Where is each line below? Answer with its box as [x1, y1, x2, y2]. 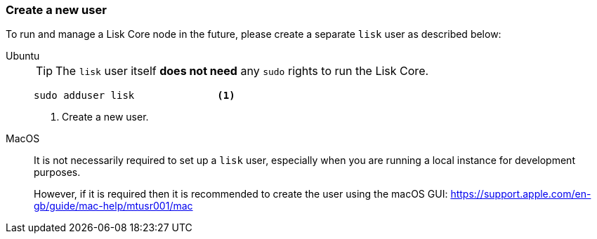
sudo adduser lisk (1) [34, 90, 235, 102]
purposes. [34, 166, 81, 179]
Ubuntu [6, 50, 40, 62]
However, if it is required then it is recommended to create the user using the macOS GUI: [34, 188, 448, 200]
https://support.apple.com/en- [450, 188, 591, 200]
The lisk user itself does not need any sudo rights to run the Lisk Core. [55, 64, 429, 78]
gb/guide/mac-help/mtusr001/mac [34, 200, 193, 212]
